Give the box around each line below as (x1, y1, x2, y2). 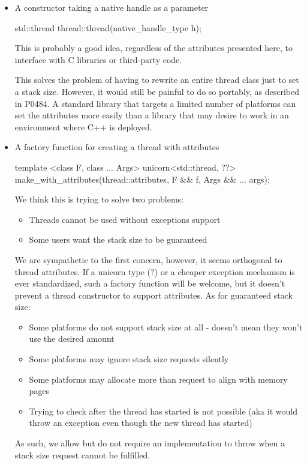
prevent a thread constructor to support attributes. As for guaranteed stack (14, 288, 293, 301)
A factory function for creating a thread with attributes (14, 141, 219, 153)
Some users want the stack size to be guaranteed (29, 233, 207, 246)
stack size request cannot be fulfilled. (14, 448, 151, 461)
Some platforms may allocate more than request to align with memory (29, 372, 288, 385)
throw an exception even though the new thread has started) (29, 416, 252, 429)
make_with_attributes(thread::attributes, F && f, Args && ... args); (14, 172, 270, 185)
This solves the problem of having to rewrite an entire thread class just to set (14, 73, 299, 86)
